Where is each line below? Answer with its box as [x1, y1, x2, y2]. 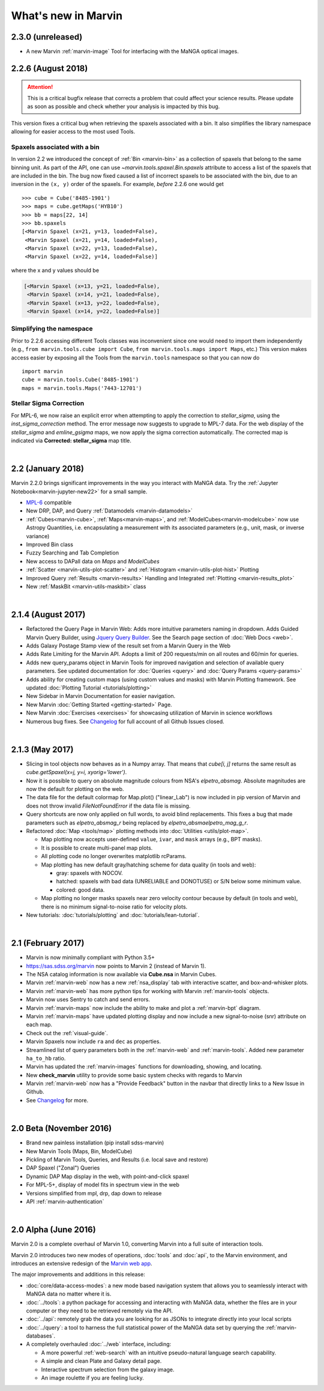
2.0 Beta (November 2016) [11, 1123, 112, 1134]
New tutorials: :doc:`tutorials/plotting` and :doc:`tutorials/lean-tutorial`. [26, 911, 200, 918]
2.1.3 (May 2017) [11, 744, 74, 754]
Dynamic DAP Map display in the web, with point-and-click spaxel [26, 1173, 189, 1180]
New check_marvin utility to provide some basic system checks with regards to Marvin [26, 1071, 242, 1078]
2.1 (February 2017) [11, 938, 85, 948]
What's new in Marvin [11, 9, 123, 22]
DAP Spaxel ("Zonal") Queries [26, 1164, 100, 1171]
